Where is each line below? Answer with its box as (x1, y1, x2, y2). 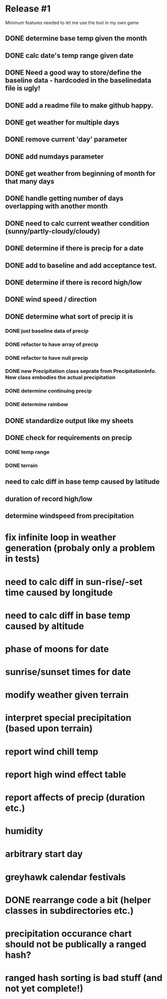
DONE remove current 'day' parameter (5, 135, 127, 144)
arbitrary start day (5, 848, 83, 860)
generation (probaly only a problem (5, 543, 155, 554)
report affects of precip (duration (5, 792, 145, 803)
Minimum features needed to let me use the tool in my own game (5, 20, 139, 26)
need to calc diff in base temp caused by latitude (5, 477, 160, 486)
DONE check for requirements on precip (5, 434, 132, 442)
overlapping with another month (5, 202, 108, 211)
